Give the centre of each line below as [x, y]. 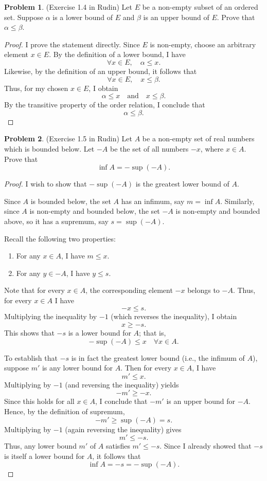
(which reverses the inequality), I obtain [174, 316]
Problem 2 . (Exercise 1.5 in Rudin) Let [68, 138]
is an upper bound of [176, 17]
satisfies [118, 446]
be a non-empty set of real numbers [198, 138]
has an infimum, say [153, 201]
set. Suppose [24, 17]
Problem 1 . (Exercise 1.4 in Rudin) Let [68, 7]
